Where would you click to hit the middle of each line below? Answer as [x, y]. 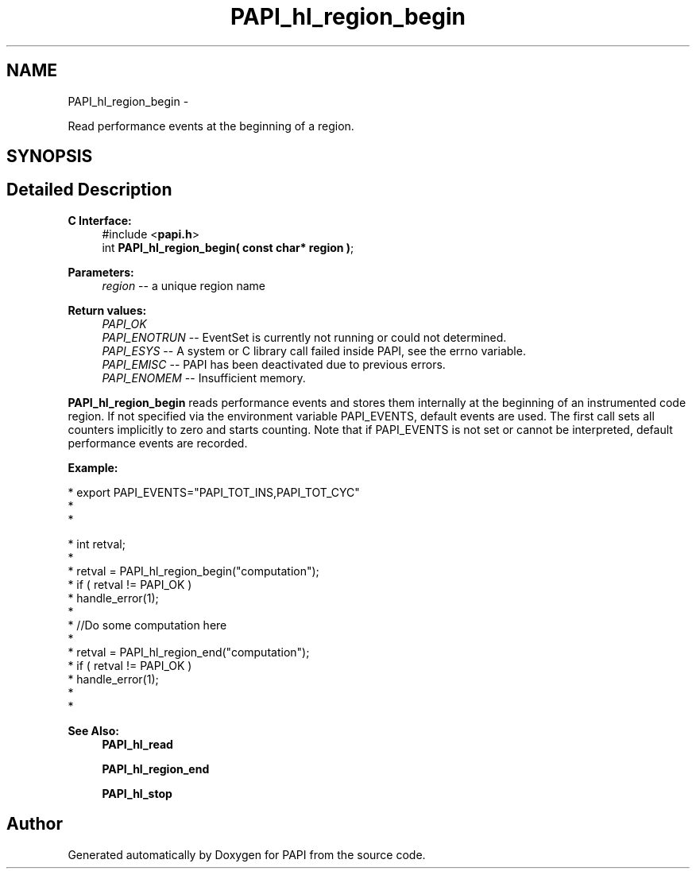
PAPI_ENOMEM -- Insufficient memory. [204, 377]
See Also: [93, 730]
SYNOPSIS [50, 157]
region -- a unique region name [184, 285]
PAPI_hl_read [137, 744]
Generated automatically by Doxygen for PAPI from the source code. [247, 854]
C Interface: [100, 220]
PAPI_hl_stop [137, 793]
